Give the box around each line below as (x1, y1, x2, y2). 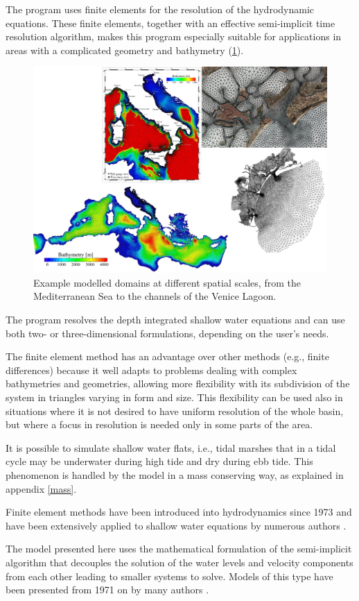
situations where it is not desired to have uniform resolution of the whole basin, (6, 403, 344, 418)
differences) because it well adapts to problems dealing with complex (6, 362, 297, 377)
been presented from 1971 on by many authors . (6, 582, 209, 597)
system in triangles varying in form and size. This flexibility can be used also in (6, 390, 343, 404)
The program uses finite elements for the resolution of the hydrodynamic (6, 2, 315, 16)
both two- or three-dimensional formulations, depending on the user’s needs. (6, 325, 329, 340)
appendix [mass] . (6, 481, 77, 496)
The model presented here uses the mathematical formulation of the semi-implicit (6, 541, 352, 556)
